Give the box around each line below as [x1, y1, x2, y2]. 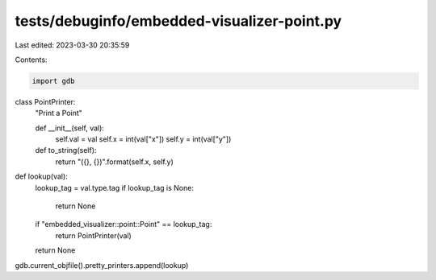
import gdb [31, 76, 75, 85]
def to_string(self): [35, 146, 97, 155]
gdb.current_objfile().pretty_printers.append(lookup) [15, 260, 189, 270]
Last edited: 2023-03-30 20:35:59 [15, 40, 130, 50]
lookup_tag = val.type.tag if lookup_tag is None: [35, 183, 194, 192]
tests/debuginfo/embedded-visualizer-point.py [15, 12, 342, 30]
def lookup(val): [15, 171, 68, 181]
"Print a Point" [35, 109, 82, 118]
